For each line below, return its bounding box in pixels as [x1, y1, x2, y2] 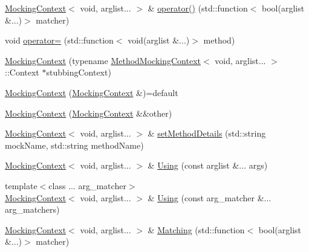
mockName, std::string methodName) [5, 138, 144, 151]
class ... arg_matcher [48, 179, 126, 192]
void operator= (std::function [5, 34, 114, 47]
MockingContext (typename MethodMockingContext [5, 54, 201, 66]
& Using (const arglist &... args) [148, 159, 268, 172]
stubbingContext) [46, 66, 111, 79]
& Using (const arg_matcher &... [148, 191, 272, 204]
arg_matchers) [5, 203, 60, 216]
